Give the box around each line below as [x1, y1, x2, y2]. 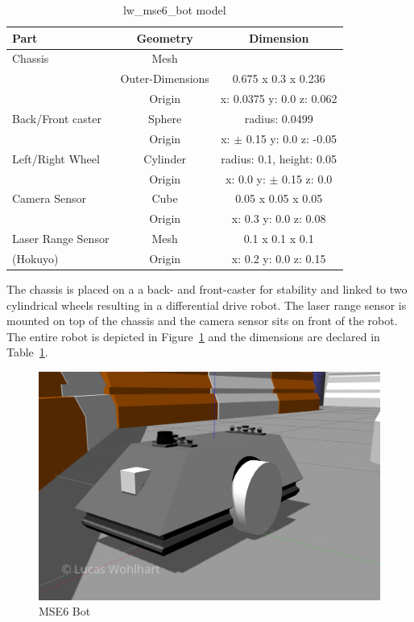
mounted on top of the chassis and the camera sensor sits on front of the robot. [6, 312, 398, 329]
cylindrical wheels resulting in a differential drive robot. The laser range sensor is [6, 296, 407, 313]
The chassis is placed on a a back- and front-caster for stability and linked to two [6, 280, 408, 297]
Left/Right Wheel [12, 150, 100, 167]
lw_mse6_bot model [122, 2, 226, 18]
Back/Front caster [12, 109, 101, 126]
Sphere [147, 109, 182, 126]
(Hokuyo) [12, 249, 59, 266]
